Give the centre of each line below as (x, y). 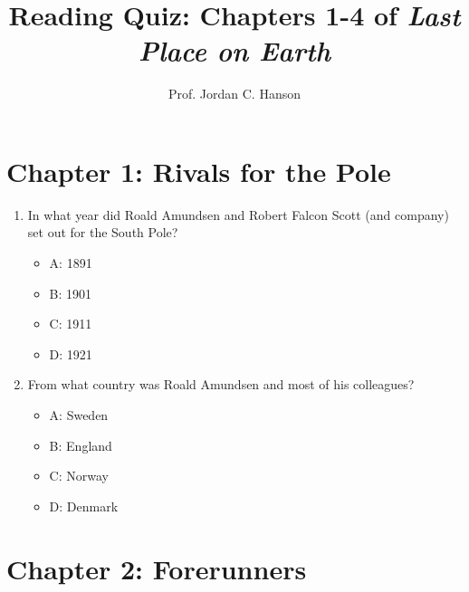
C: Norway (79, 476)
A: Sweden (79, 415)
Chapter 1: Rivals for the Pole (199, 171)
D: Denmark (84, 506)
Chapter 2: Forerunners (157, 568)
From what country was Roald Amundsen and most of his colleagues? (221, 384)
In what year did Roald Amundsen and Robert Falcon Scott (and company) (238, 214)
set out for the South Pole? (103, 232)
